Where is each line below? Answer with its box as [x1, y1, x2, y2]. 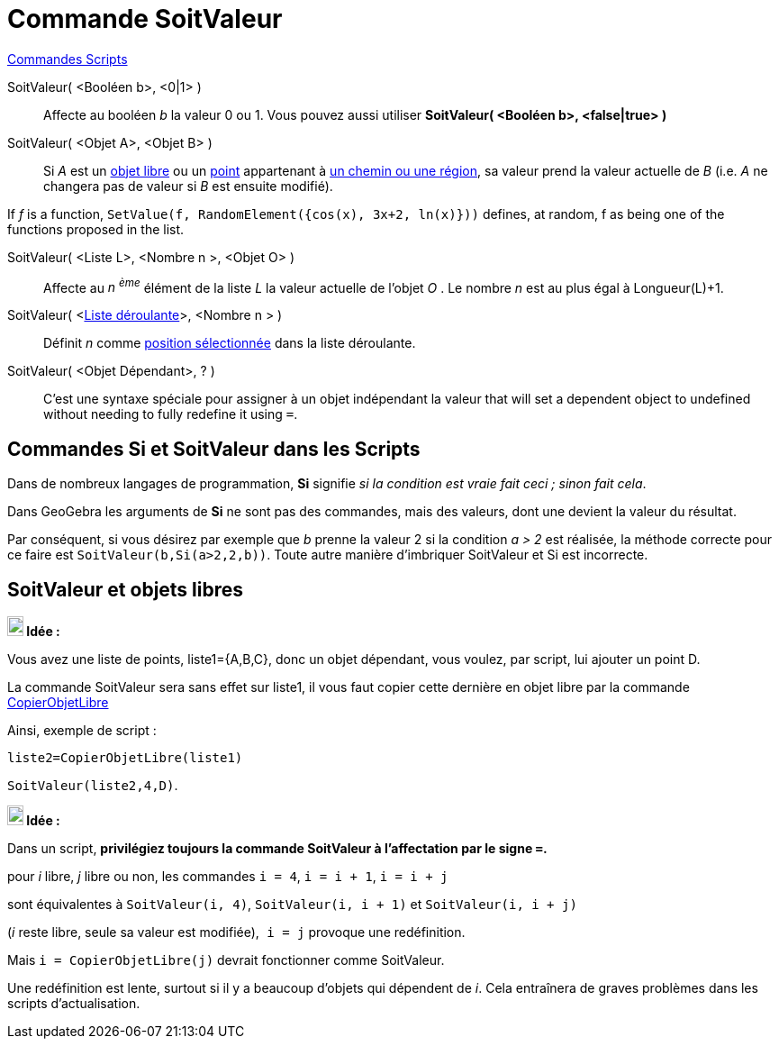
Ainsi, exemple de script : [7, 723, 157, 739]
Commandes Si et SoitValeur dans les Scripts [7, 437, 421, 460]
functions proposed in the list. [7, 221, 185, 237]
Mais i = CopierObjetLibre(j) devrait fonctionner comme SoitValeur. [7, 952, 445, 969]
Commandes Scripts [7, 50, 128, 67]
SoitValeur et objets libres [7, 578, 244, 601]
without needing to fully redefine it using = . [43, 406, 298, 423]
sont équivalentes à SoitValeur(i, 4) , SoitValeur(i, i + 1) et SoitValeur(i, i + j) [7, 896, 577, 913]
